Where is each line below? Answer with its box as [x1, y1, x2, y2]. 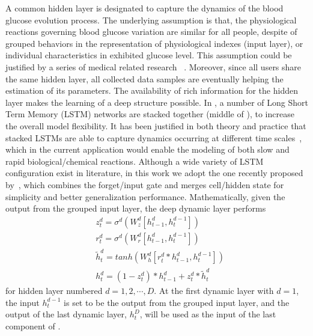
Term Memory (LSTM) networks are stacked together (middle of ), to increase [5, 108, 294, 120]
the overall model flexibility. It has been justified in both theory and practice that [5, 119, 306, 132]
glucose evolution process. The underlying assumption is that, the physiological [5, 13, 297, 26]
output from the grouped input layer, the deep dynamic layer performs [5, 202, 266, 215]
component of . [5, 320, 61, 332]
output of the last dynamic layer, [5, 308, 127, 320]
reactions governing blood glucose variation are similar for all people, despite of [5, 25, 297, 38]
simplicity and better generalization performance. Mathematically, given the [5, 190, 285, 203]
